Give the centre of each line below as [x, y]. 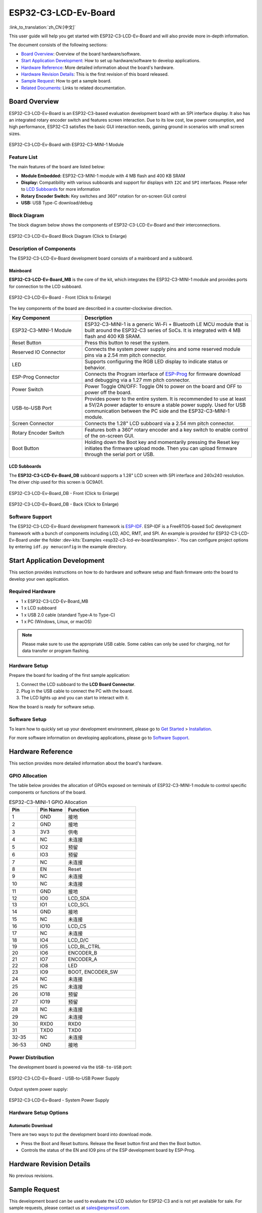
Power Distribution [32, 1057]
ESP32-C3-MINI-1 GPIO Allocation [48, 802]
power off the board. [108, 392]
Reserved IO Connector [39, 352]
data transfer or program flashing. [56, 651]
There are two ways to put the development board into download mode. [81, 1134]
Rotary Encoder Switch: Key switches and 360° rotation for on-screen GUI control [104, 196]
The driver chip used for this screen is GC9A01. [56, 482]
